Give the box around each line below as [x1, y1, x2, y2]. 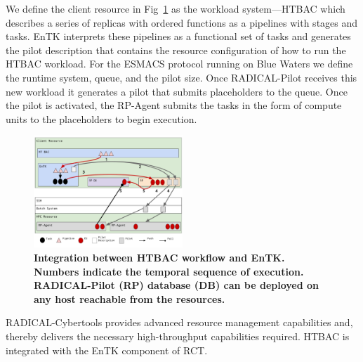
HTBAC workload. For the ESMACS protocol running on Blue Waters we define [6, 56, 353, 71]
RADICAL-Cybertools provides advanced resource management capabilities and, [6, 315, 353, 330]
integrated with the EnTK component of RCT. [6, 342, 208, 357]
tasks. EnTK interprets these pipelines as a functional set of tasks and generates [6, 29, 351, 44]
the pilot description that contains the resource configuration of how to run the [6, 42, 346, 57]
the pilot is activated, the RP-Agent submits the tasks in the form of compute [6, 98, 342, 112]
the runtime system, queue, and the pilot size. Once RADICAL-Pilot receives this [6, 70, 357, 84]
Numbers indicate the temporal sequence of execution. [34, 264, 304, 278]
